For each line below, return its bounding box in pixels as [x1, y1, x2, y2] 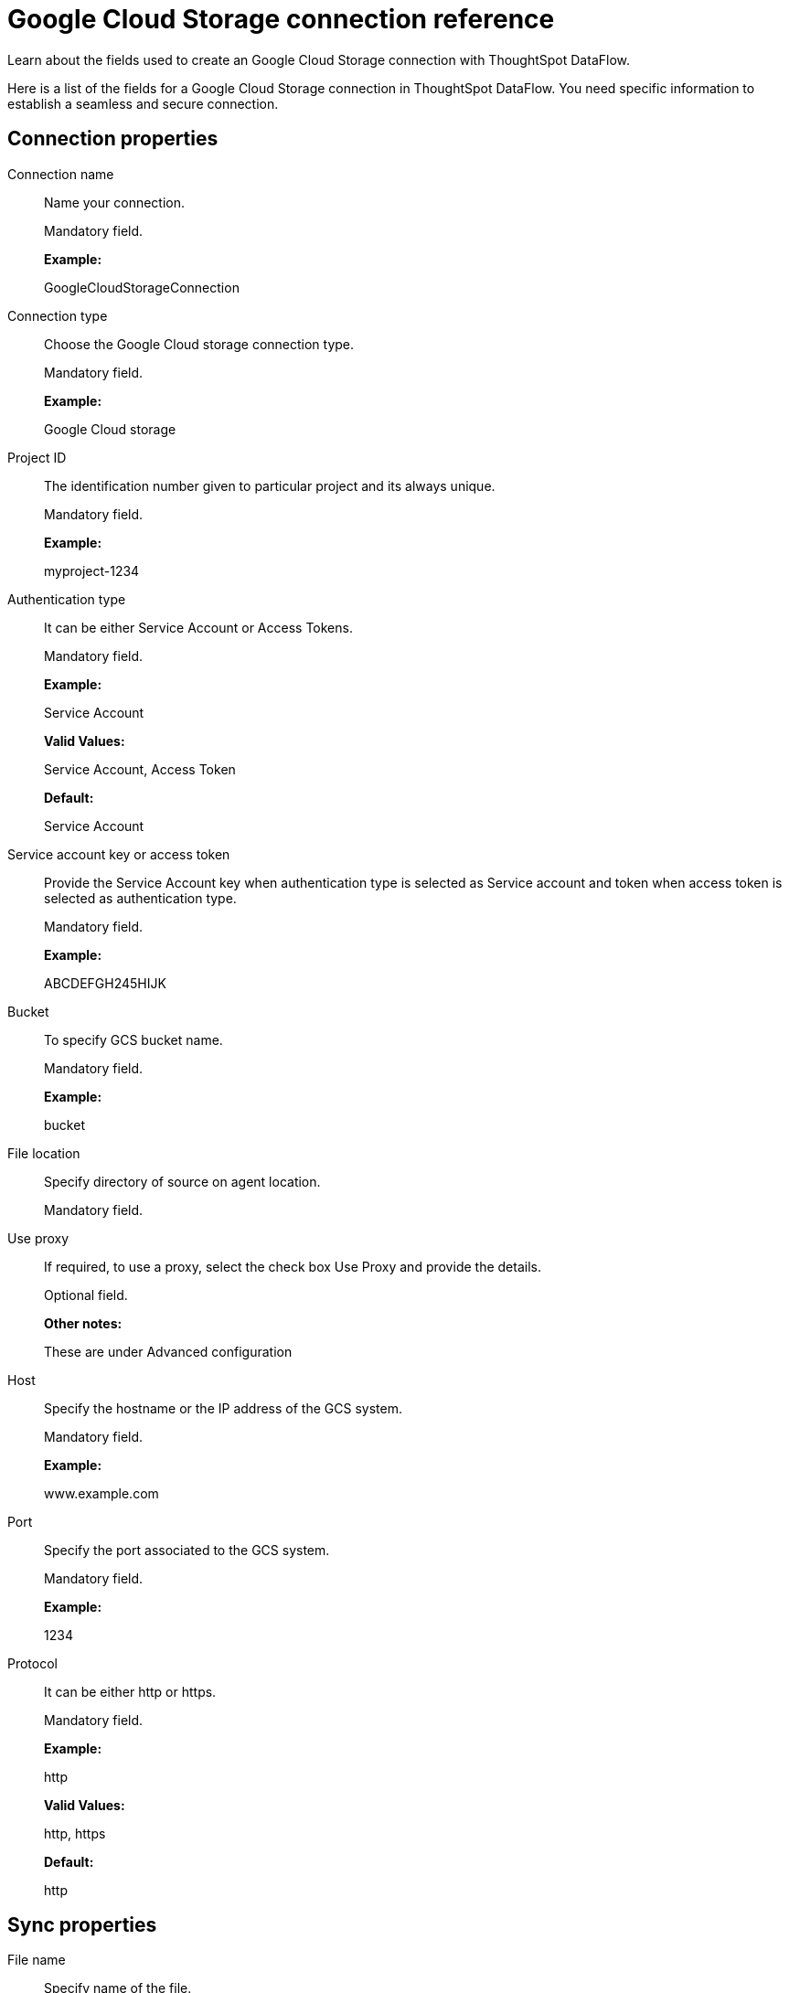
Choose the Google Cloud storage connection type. [44, 336, 355, 352]
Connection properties [7, 127, 219, 151]
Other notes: [44, 1315, 123, 1331]
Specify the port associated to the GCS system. [44, 1541, 330, 1558]
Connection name [7, 165, 114, 182]
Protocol [7, 1655, 58, 1671]
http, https [44, 1825, 106, 1841]
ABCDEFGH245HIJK [44, 975, 166, 991]
